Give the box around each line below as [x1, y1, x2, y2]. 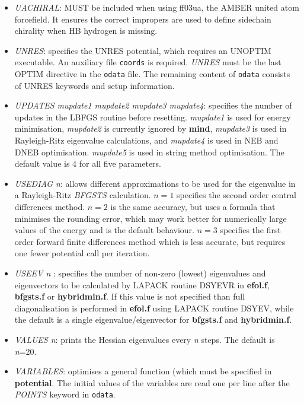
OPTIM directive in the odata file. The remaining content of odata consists [14, 68, 290, 80]
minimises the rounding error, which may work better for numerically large [14, 212, 287, 224]
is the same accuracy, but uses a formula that [110, 201, 276, 213]
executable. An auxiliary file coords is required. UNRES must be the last [14, 56, 281, 68]
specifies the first [220, 224, 281, 236]
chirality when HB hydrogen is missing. [14, 24, 158, 37]
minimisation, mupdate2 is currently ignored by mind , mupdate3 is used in [14, 122, 287, 135]
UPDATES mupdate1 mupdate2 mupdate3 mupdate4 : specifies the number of [14, 99, 292, 112]
